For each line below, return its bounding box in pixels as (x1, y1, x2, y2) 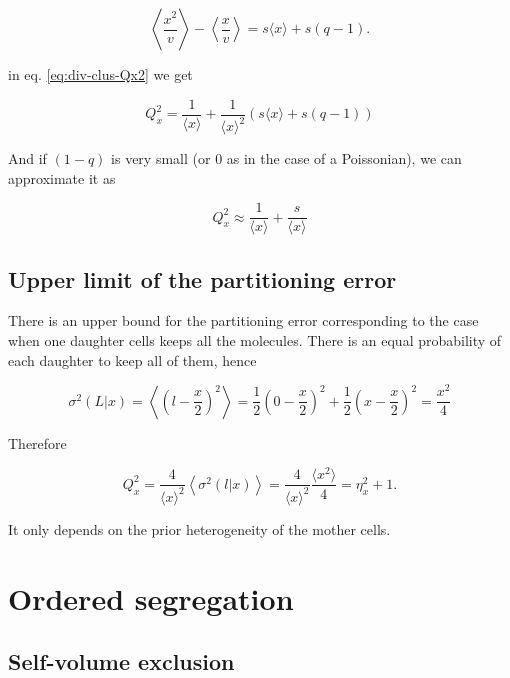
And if (8, 148, 47, 168)
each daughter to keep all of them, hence (8, 349, 257, 370)
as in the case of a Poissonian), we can (226, 148, 462, 168)
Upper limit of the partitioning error (8, 263, 397, 294)
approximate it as (8, 167, 116, 188)
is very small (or (111, 148, 211, 168)
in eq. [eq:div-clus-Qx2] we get (8, 64, 193, 84)
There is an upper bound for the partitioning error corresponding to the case (8, 310, 479, 331)
